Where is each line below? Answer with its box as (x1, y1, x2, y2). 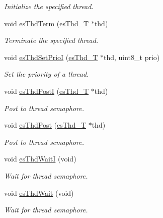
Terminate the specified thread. (4, 35, 99, 45)
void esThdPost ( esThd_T (4, 120, 86, 130)
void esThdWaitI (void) (4, 153, 76, 164)
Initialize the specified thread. (4, 1, 94, 11)
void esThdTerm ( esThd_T (4, 18, 89, 28)
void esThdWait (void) (4, 187, 74, 198)
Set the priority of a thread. (4, 69, 89, 79)
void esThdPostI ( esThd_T (4, 85, 89, 96)
